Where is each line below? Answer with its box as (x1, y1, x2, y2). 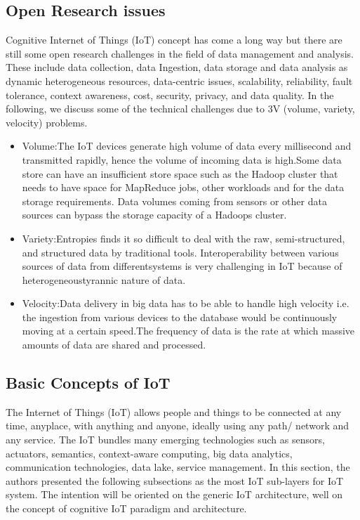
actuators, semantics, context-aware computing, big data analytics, (6, 446, 293, 460)
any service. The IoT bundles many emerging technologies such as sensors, (6, 432, 325, 447)
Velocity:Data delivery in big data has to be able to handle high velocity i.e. (22, 296, 349, 311)
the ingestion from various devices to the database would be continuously (22, 309, 338, 324)
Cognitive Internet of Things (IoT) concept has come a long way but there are (6, 32, 342, 47)
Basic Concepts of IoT (6, 372, 171, 394)
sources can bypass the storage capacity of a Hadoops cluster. (22, 207, 287, 222)
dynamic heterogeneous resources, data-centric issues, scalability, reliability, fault (6, 73, 353, 88)
